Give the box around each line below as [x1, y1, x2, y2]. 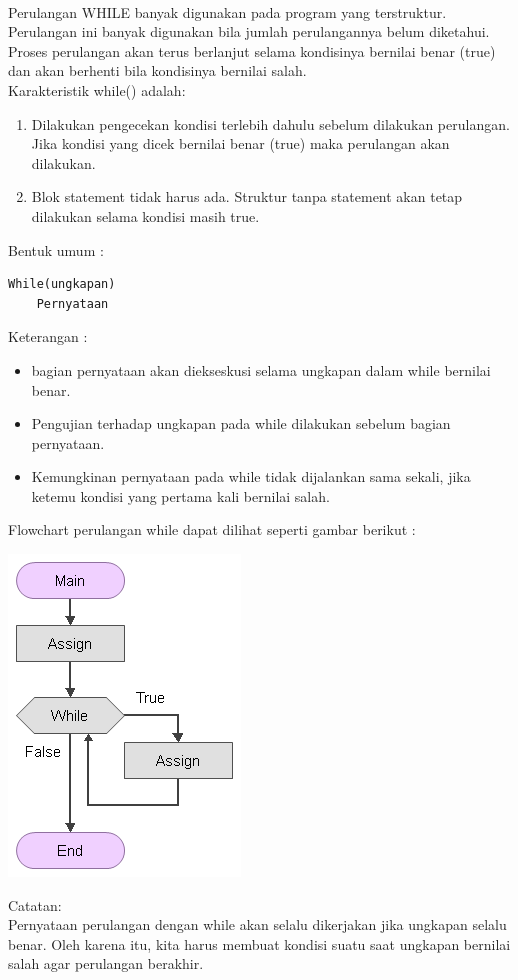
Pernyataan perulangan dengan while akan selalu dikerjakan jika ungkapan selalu [8, 914, 507, 935]
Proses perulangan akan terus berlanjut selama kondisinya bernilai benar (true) [8, 40, 496, 61]
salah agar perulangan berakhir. [8, 953, 204, 974]
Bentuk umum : [8, 239, 104, 260]
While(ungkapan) [8, 277, 116, 292]
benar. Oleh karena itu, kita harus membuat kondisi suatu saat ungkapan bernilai [8, 933, 511, 954]
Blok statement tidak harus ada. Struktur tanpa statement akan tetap [31, 186, 463, 207]
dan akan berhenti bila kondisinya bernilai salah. [8, 60, 307, 81]
